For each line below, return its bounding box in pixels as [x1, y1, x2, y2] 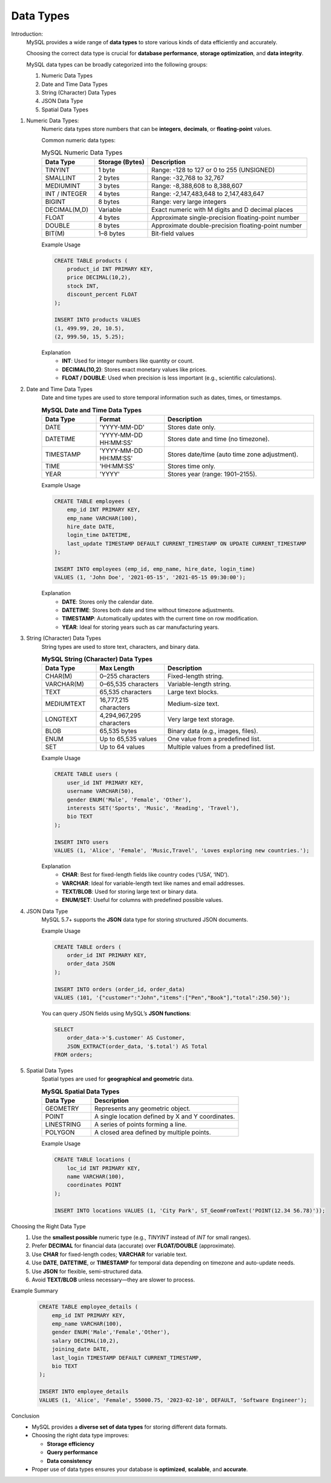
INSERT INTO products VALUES [54, 317, 141, 323]
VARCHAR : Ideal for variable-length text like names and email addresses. [62, 880, 245, 887]
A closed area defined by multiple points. [94, 1128, 211, 1137]
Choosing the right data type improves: [31, 1432, 129, 1439]
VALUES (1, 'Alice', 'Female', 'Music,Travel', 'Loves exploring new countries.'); [54, 847, 310, 853]
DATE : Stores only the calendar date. [62, 598, 154, 605]
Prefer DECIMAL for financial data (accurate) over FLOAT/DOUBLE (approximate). [31, 1242, 236, 1249]
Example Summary [11, 1287, 59, 1295]
